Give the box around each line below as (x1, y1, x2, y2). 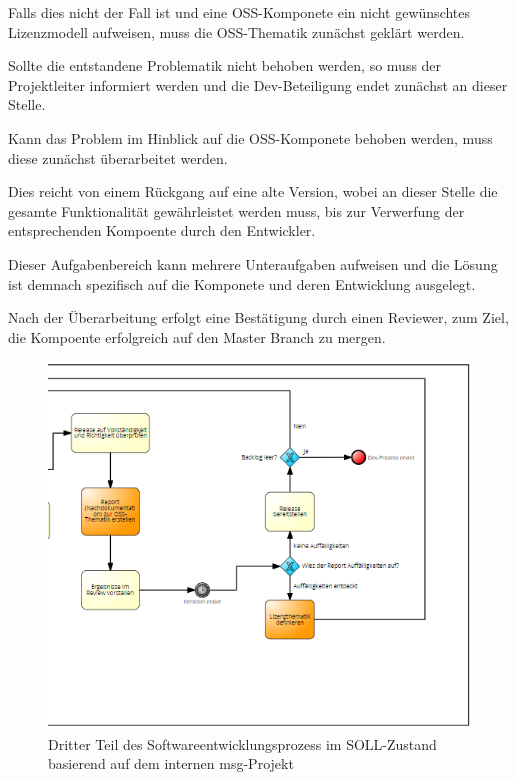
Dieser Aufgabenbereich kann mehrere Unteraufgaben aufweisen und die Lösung (8, 253, 498, 274)
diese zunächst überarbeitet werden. (8, 147, 228, 168)
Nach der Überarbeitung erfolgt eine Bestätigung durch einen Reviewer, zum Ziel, (8, 307, 509, 328)
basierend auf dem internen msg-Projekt (48, 753, 294, 774)
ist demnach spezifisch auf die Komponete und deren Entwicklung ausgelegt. (8, 273, 476, 294)
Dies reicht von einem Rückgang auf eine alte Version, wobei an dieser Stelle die (8, 181, 498, 202)
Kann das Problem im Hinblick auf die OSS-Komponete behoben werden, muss (8, 127, 493, 148)
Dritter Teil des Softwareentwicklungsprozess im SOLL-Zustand (48, 733, 437, 754)
